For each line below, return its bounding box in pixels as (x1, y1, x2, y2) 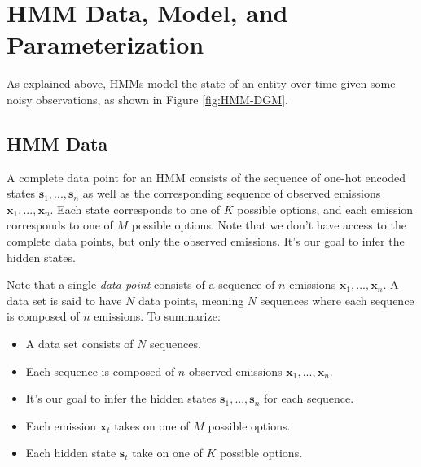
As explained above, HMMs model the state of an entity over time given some (7, 75, 396, 92)
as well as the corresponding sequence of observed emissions (82, 185, 381, 202)
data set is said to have (7, 291, 122, 308)
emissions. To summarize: (94, 308, 221, 325)
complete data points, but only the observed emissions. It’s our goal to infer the (7, 233, 405, 250)
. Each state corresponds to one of (50, 200, 221, 217)
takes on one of (114, 417, 190, 434)
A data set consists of (25, 335, 134, 352)
